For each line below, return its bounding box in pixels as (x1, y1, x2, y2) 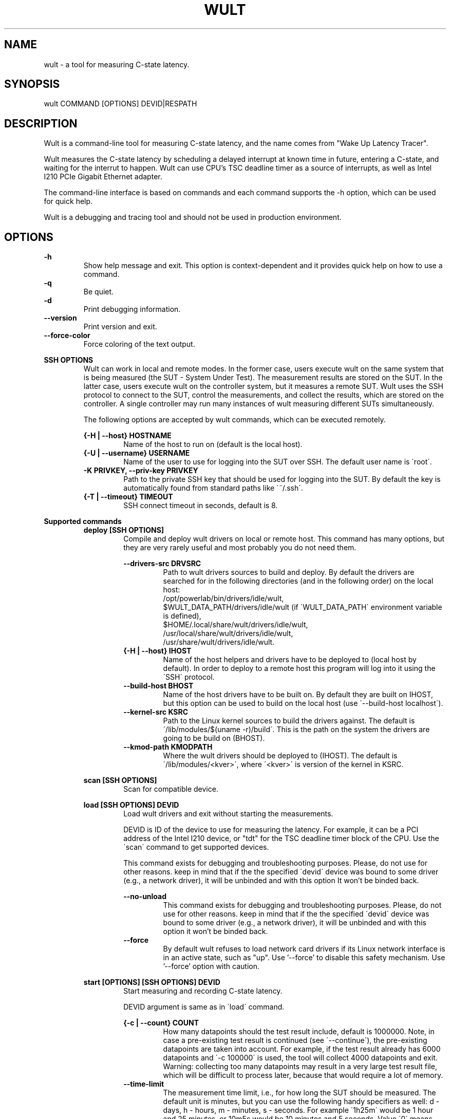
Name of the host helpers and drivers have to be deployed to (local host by (163, 655, 417, 664)
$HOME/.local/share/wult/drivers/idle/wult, (163, 620, 308, 629)
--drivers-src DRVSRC (123, 559, 201, 568)
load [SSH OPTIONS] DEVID (83, 800, 179, 810)
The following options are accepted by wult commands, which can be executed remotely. (83, 415, 386, 424)
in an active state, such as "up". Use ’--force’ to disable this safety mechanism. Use (163, 953, 445, 962)
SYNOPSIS (4, 78, 60, 91)
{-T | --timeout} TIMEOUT (83, 492, 173, 501)
